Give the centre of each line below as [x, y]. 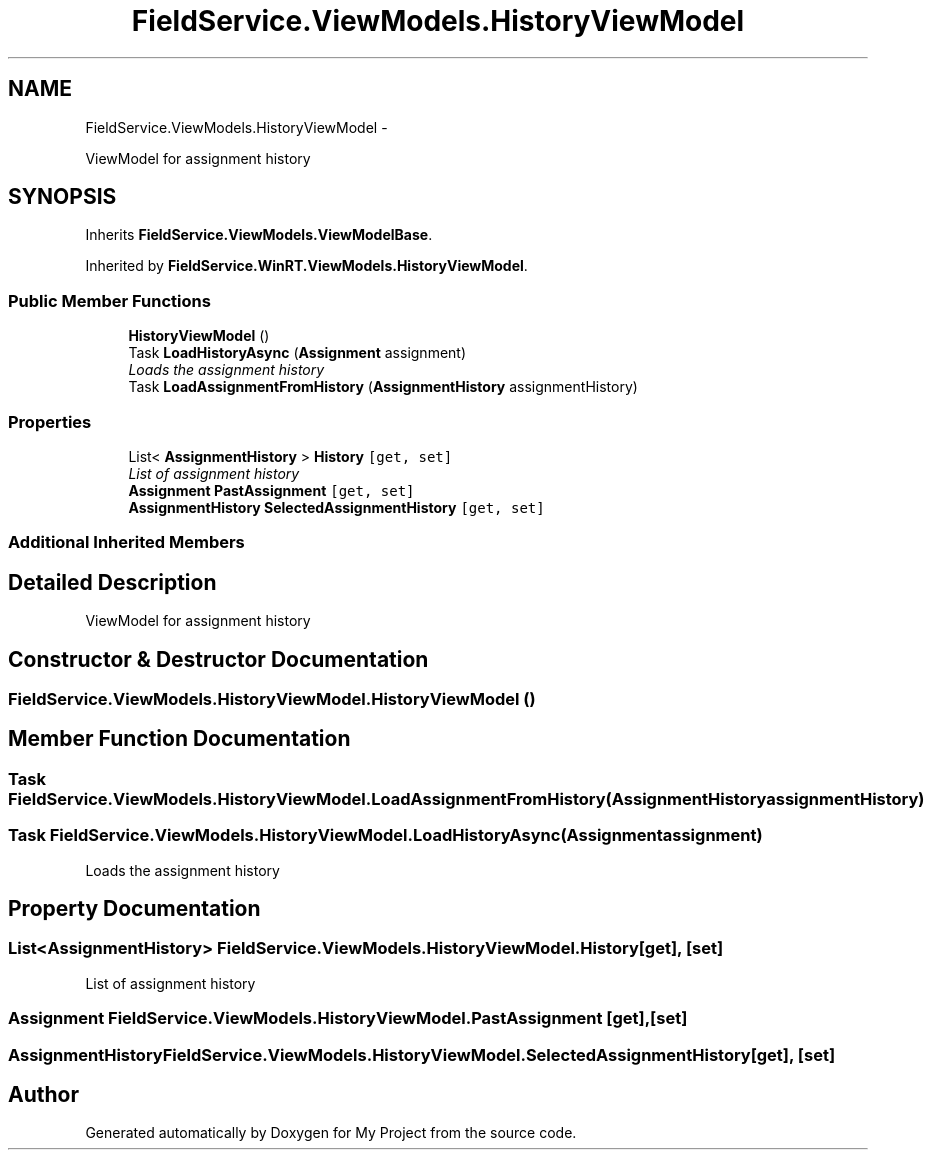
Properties [50, 421]
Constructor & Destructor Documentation [218, 659]
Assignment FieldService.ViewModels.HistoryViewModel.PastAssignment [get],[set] [348, 1018]
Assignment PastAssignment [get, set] [271, 490]
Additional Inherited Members [126, 542]
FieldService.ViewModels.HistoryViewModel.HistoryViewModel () [272, 699]
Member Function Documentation [179, 739]
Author [43, 1094]
